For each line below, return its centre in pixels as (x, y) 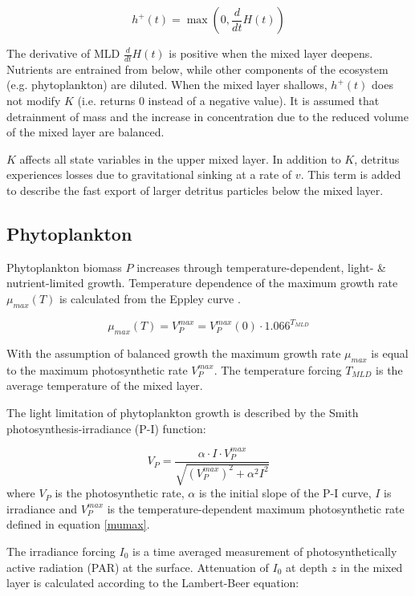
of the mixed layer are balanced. (85, 132)
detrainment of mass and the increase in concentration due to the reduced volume (207, 116)
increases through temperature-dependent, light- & (261, 267)
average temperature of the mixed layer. (105, 385)
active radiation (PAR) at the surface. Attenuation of (138, 567)
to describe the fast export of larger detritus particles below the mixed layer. (195, 190)
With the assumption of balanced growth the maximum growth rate (174, 353)
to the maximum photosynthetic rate (97, 369)
